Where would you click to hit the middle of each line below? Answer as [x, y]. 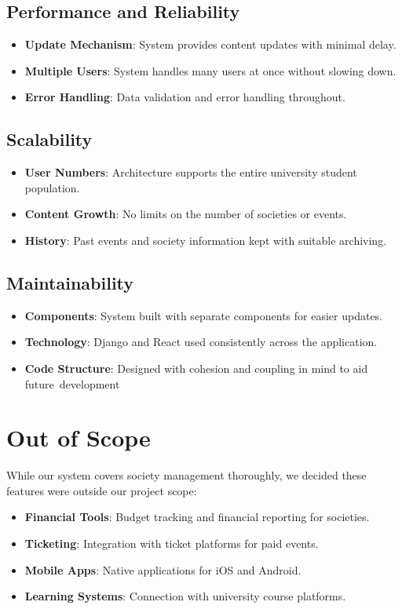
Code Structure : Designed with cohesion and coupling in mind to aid [196, 368]
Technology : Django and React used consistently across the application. [201, 342]
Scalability [49, 139]
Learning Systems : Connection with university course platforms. [185, 596]
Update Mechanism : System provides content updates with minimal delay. [210, 44]
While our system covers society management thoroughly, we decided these [186, 475]
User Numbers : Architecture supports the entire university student [191, 172]
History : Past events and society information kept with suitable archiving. [206, 240]
